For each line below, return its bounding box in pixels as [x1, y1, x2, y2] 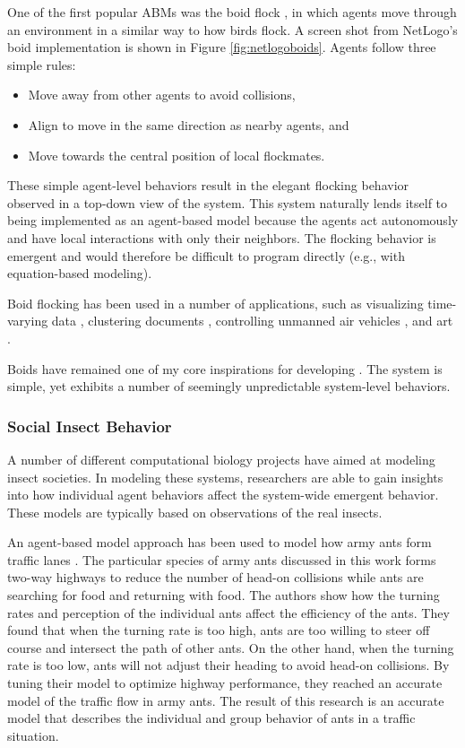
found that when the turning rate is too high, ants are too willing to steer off [7, 621, 430, 639]
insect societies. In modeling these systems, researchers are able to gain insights [7, 467, 443, 486]
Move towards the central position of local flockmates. [28, 145, 325, 164]
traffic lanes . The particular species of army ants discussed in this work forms [7, 550, 436, 569]
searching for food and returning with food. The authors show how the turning [7, 586, 440, 604]
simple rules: [7, 55, 76, 74]
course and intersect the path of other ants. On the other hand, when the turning [7, 638, 454, 657]
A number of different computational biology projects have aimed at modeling [7, 449, 435, 468]
